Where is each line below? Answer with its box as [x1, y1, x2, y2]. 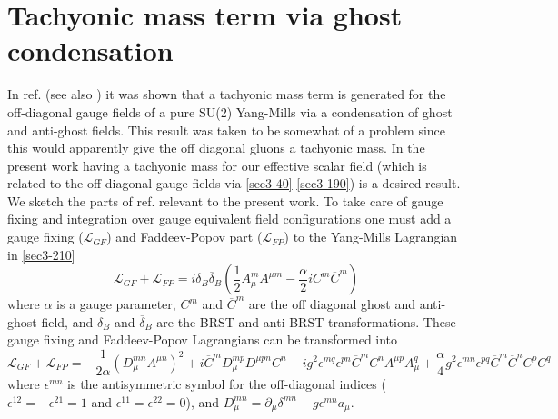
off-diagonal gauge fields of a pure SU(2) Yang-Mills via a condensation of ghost [7, 102, 453, 121]
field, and [41, 312, 94, 331]
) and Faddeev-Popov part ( [106, 227, 263, 246]
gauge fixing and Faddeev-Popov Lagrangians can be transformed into [7, 330, 398, 349]
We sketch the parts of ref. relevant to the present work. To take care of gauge [7, 191, 443, 210]
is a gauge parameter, [56, 294, 176, 314]
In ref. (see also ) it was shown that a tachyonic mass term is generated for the [7, 85, 446, 104]
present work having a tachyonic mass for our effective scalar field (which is [7, 155, 427, 175]
